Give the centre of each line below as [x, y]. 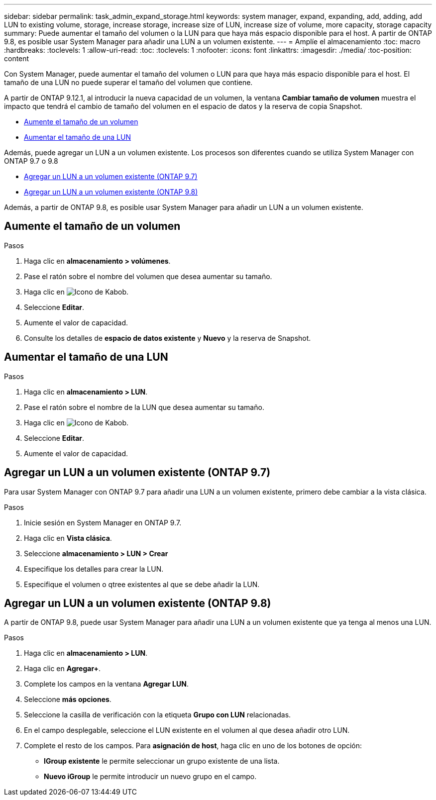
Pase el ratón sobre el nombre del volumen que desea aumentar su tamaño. [148, 276]
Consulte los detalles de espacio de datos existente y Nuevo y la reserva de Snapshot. [167, 338]
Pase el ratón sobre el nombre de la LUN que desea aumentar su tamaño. [144, 407]
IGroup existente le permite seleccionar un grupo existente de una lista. [162, 761]
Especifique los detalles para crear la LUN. [94, 569]
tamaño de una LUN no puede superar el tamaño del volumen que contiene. [128, 82]
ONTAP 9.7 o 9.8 [31, 161]
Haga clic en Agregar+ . [62, 669]
